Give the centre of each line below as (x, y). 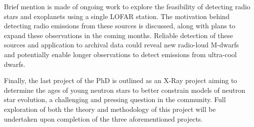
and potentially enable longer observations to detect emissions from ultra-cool (120, 54)
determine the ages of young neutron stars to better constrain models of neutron (125, 90)
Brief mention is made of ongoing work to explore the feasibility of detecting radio (127, 6)
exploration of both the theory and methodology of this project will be (110, 109)
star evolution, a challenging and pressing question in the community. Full (115, 99)
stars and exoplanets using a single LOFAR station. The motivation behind (117, 16)
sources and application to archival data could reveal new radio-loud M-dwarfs (121, 45)
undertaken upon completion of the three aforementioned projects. (104, 118)
